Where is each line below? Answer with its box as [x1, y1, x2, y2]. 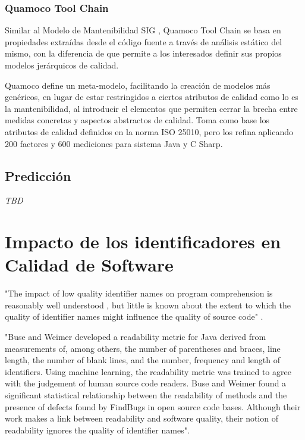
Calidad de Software [5, 252, 174, 277]
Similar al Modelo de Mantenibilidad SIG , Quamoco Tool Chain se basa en [5, 24, 281, 36]
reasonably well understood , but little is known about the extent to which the [5, 298, 291, 311]
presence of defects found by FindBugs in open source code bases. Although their [5, 400, 301, 413]
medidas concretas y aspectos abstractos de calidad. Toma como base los [5, 114, 270, 126]
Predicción [5, 166, 71, 185]
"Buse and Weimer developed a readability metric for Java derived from [5, 330, 266, 343]
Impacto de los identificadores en [5, 229, 281, 254]
